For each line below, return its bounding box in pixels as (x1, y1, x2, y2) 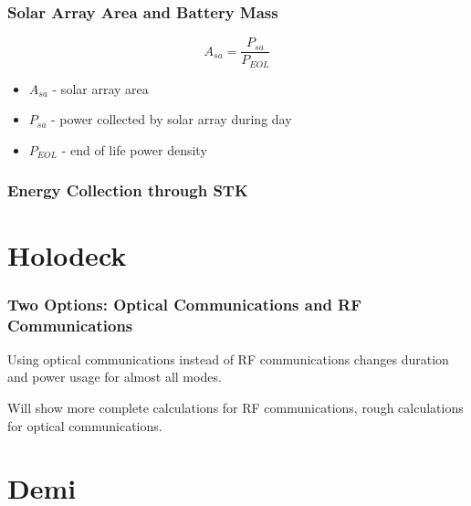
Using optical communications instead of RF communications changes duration (7, 349, 449, 368)
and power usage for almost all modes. (7, 367, 222, 386)
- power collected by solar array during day (51, 110, 292, 129)
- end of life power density (61, 140, 207, 159)
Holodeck (7, 236, 127, 273)
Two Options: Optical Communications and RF (7, 292, 362, 315)
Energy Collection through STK (7, 179, 248, 202)
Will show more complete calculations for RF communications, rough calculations (7, 398, 464, 417)
